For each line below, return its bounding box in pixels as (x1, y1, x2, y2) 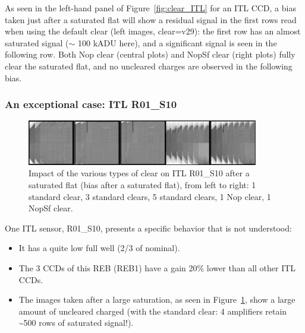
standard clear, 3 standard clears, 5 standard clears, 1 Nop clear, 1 (29, 190, 271, 202)
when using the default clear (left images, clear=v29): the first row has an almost (5, 25, 301, 37)
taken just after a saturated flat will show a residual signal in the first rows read (5, 13, 297, 26)
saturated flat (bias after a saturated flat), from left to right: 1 (29, 179, 256, 191)
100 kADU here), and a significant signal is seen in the (78, 36, 277, 49)
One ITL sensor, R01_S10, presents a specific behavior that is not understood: (5, 221, 292, 234)
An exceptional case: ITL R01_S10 (5, 97, 177, 112)
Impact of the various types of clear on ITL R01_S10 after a (29, 167, 250, 179)
